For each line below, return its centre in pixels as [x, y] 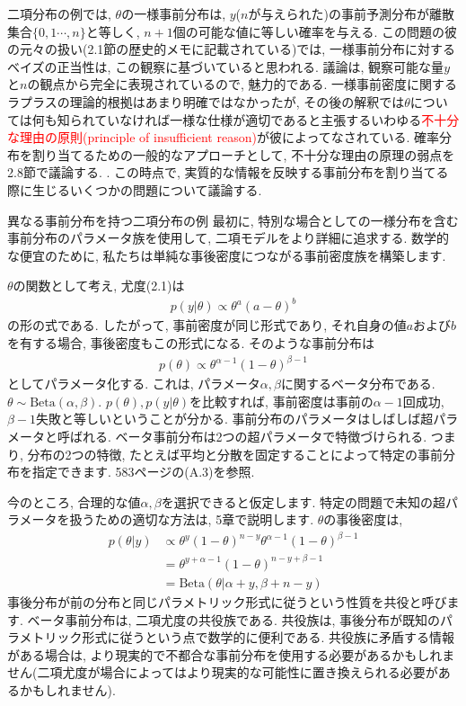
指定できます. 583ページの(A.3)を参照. [143, 472]
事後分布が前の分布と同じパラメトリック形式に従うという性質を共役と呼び [227, 602]
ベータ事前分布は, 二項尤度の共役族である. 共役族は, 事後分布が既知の [234, 619]
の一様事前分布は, [174, 13]
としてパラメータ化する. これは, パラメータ [134, 384]
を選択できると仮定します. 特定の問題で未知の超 [303, 501]
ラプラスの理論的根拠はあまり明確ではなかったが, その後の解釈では [206, 101]
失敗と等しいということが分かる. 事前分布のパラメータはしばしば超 [235, 419]
